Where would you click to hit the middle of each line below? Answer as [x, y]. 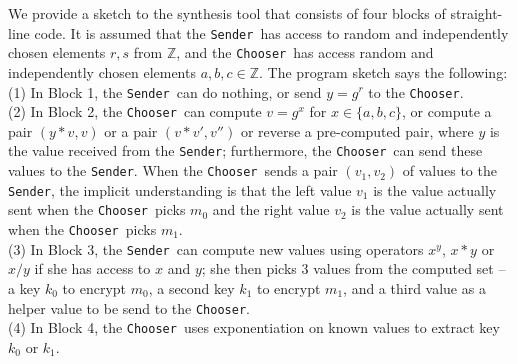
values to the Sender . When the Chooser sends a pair [173, 170]
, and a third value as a [414, 287]
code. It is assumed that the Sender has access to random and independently [271, 32]
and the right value [271, 209]
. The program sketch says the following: [383, 71]
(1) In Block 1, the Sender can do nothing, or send [165, 91]
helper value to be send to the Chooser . [129, 307]
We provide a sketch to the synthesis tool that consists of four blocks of [227, 13]
